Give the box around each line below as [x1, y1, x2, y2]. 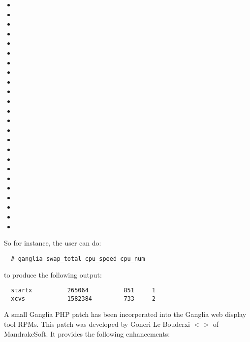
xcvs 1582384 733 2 [11, 295, 156, 302]
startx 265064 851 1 [11, 287, 156, 294]
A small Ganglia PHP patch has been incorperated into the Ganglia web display [4, 309, 247, 319]
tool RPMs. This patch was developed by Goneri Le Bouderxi [4, 319, 190, 329]
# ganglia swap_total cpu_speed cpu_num [11, 255, 145, 262]
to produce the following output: [4, 269, 102, 280]
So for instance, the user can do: [4, 238, 101, 248]
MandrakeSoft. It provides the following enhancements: [4, 328, 170, 339]
